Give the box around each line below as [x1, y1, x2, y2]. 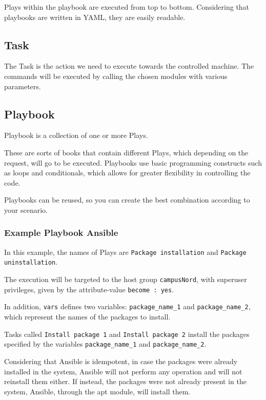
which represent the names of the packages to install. [4, 311, 171, 322]
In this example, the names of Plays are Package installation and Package [4, 246, 247, 257]
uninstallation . [4, 256, 58, 267]
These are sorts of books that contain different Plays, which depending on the [4, 147, 249, 157]
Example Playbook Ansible [4, 226, 118, 239]
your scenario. [4, 204, 48, 215]
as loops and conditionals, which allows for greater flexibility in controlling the [4, 167, 251, 178]
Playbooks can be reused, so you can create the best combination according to [4, 194, 250, 205]
